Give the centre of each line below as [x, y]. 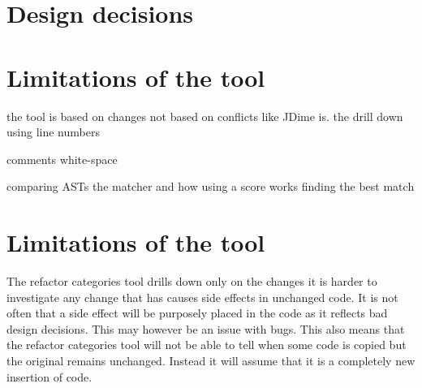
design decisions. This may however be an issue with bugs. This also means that [206, 328]
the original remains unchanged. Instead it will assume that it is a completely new [211, 360]
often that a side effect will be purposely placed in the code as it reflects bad [197, 313]
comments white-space [62, 159]
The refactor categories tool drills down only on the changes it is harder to [192, 281]
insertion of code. [50, 376]
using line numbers [53, 132]
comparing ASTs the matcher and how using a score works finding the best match [211, 186]
